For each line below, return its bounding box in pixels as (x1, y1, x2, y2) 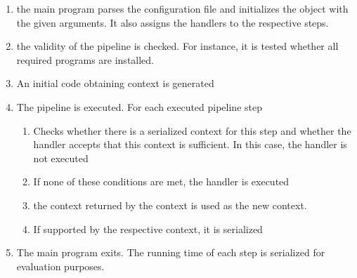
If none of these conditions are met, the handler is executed (33, 174, 290, 189)
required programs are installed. (16, 52, 154, 67)
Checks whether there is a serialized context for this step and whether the (33, 123, 351, 138)
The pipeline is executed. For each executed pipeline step (16, 99, 262, 114)
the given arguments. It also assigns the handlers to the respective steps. (16, 15, 329, 29)
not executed (33, 150, 89, 165)
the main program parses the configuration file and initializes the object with (16, 1, 349, 15)
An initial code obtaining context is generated (16, 76, 214, 91)
